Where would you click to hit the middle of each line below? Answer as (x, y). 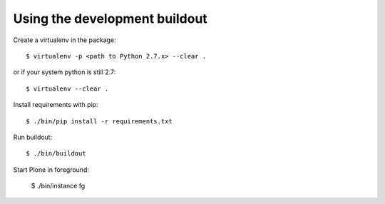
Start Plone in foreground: (51, 169)
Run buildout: (33, 137)
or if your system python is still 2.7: (65, 72)
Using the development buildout (111, 19)
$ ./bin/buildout (56, 154)
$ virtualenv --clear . (67, 88)
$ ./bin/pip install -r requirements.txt (99, 121)
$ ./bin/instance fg (58, 186)
